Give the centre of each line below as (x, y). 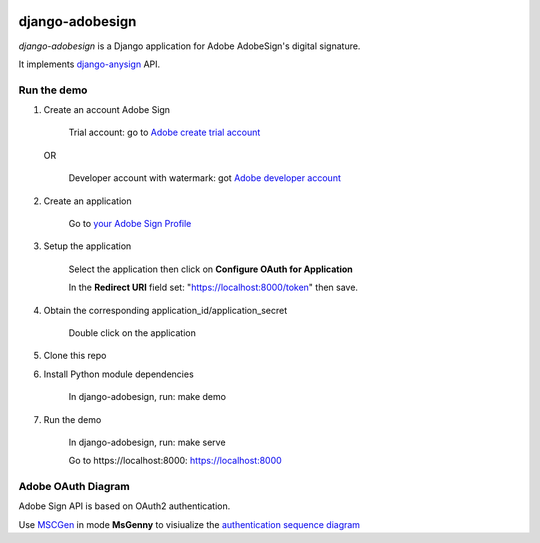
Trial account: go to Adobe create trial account (164, 132)
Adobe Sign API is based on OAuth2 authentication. (124, 506)
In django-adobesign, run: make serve (147, 442)
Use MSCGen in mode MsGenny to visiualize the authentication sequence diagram (189, 524)
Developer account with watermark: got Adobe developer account (205, 178)
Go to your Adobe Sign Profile (130, 223)
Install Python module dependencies (118, 374)
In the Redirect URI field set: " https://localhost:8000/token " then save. (213, 287)
